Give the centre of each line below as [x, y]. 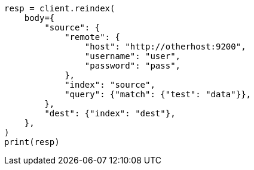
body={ [39, 18]
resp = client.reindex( [60, 8]
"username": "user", [133, 56]
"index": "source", [110, 85]
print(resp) [32, 142]
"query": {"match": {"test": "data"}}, [158, 94]
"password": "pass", [133, 66]
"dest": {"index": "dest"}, [110, 113]
